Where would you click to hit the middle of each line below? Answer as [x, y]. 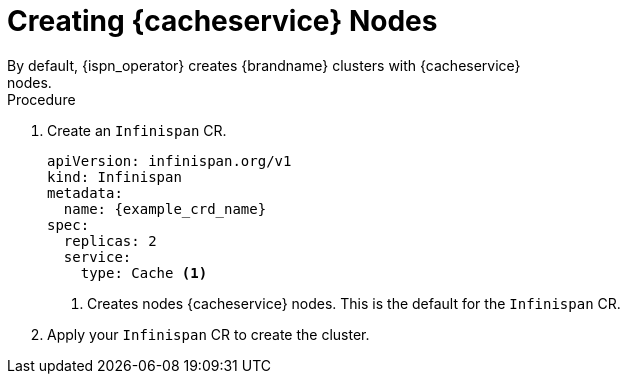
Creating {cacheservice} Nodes [222, 21]
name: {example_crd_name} [165, 208]
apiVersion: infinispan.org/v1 [169, 160]
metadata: [85, 192]
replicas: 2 [110, 240]
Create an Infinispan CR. [137, 130]
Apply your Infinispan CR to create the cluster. [208, 334]
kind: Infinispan [114, 176]
